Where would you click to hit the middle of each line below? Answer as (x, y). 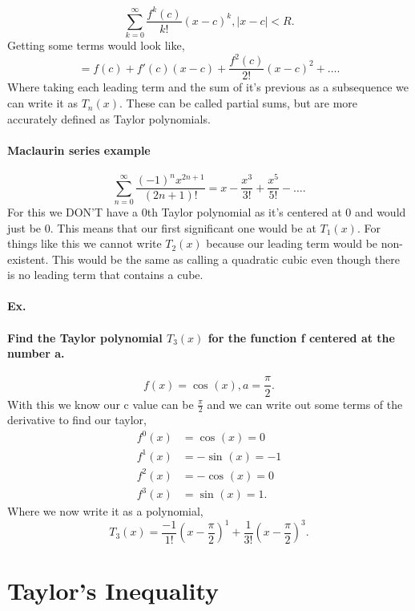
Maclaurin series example (79, 150)
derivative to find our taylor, (77, 420)
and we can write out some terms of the (305, 404)
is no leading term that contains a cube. (105, 275)
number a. (36, 353)
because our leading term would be (292, 243)
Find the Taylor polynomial (85, 337)
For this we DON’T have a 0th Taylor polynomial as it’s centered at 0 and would (207, 211)
